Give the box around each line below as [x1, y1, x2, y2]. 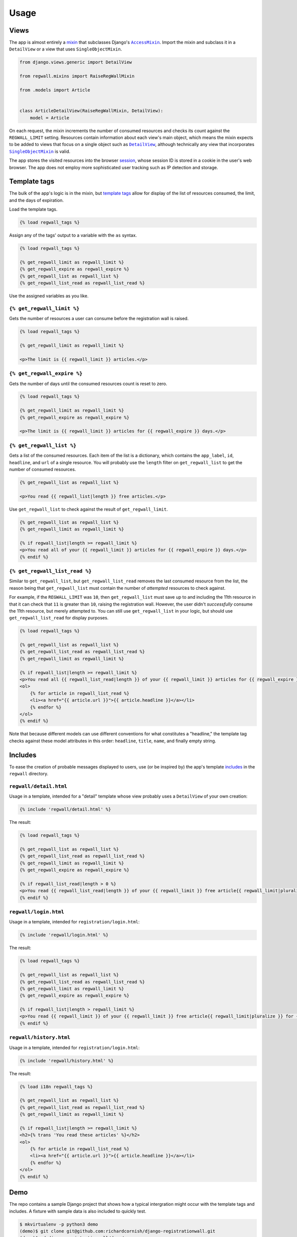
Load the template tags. [9, 206, 58, 212]
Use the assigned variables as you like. [9, 293, 89, 299]
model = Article [30, 115, 69, 121]
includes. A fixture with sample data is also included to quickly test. [9, 1208, 147, 1214]
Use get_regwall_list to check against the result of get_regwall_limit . [9, 506, 168, 512]
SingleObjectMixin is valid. [9, 148, 70, 154]
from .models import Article [19, 87, 91, 93]
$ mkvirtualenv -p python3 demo [19, 1221, 99, 1227]
